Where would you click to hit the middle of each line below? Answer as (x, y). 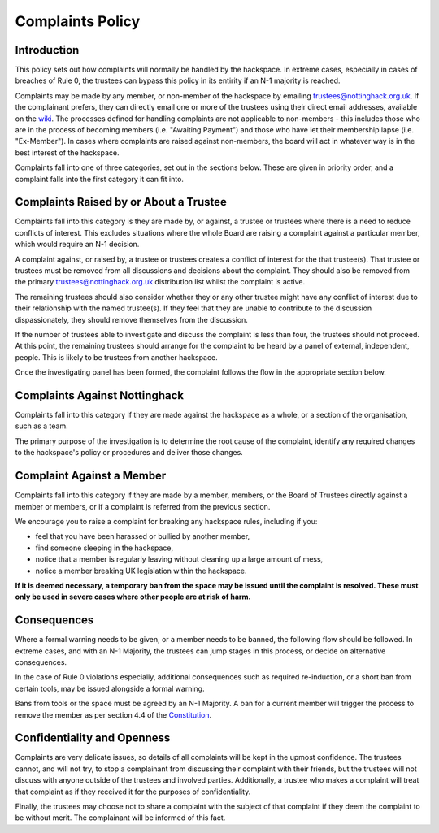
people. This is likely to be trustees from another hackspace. (117, 357)
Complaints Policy (78, 21)
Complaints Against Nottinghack (100, 395)
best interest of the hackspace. (67, 152)
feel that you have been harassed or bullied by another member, (143, 536)
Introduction (47, 50)
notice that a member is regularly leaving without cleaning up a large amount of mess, (179, 559)
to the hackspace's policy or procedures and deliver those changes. (129, 453)
